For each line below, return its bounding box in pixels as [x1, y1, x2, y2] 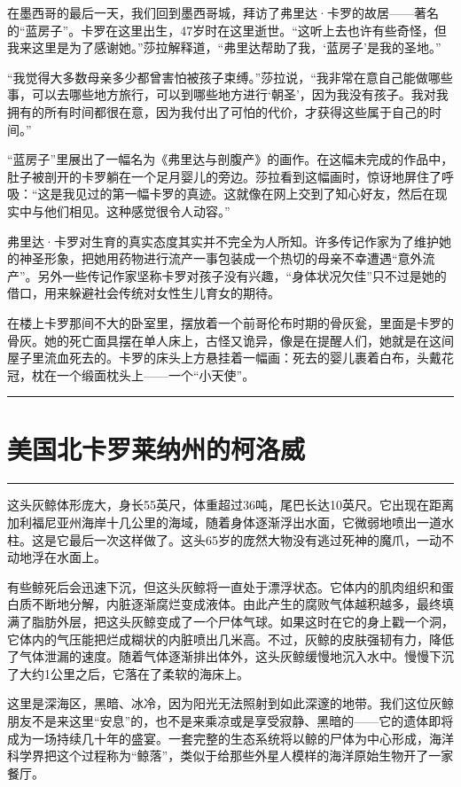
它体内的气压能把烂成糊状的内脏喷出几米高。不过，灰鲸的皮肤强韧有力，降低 [7, 629, 454, 648]
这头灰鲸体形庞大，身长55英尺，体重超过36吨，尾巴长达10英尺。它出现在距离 [7, 495, 454, 514]
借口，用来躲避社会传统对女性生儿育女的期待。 [7, 284, 280, 302]
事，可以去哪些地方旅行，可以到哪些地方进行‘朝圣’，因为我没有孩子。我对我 [7, 85, 449, 104]
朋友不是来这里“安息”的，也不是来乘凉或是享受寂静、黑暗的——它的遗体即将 [7, 711, 454, 729]
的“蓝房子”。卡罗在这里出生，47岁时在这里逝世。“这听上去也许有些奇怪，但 [7, 20, 447, 39]
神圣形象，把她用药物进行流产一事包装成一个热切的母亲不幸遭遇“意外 [19, 249, 423, 268]
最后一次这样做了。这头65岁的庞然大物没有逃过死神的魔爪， [68, 530, 417, 549]
